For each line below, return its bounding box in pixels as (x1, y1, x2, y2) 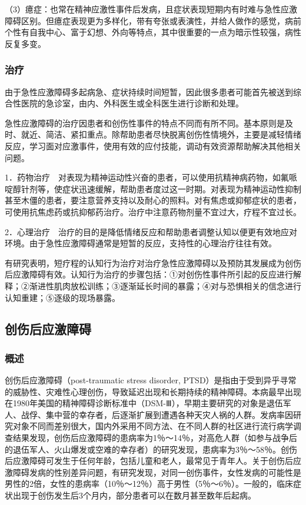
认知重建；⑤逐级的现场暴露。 (5, 291, 120, 303)
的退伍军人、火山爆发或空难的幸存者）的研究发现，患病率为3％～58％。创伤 (5, 443, 297, 455)
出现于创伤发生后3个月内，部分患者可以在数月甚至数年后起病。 (12, 489, 256, 501)
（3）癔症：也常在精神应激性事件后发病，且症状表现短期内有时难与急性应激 (5, 3, 297, 15)
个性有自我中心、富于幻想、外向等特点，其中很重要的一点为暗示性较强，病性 (5, 26, 301, 38)
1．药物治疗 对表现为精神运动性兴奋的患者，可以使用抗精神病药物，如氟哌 (5, 171, 297, 183)
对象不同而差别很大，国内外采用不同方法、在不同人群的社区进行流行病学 (12, 420, 293, 432)
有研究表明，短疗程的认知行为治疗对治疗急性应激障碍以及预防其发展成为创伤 (5, 256, 301, 269)
